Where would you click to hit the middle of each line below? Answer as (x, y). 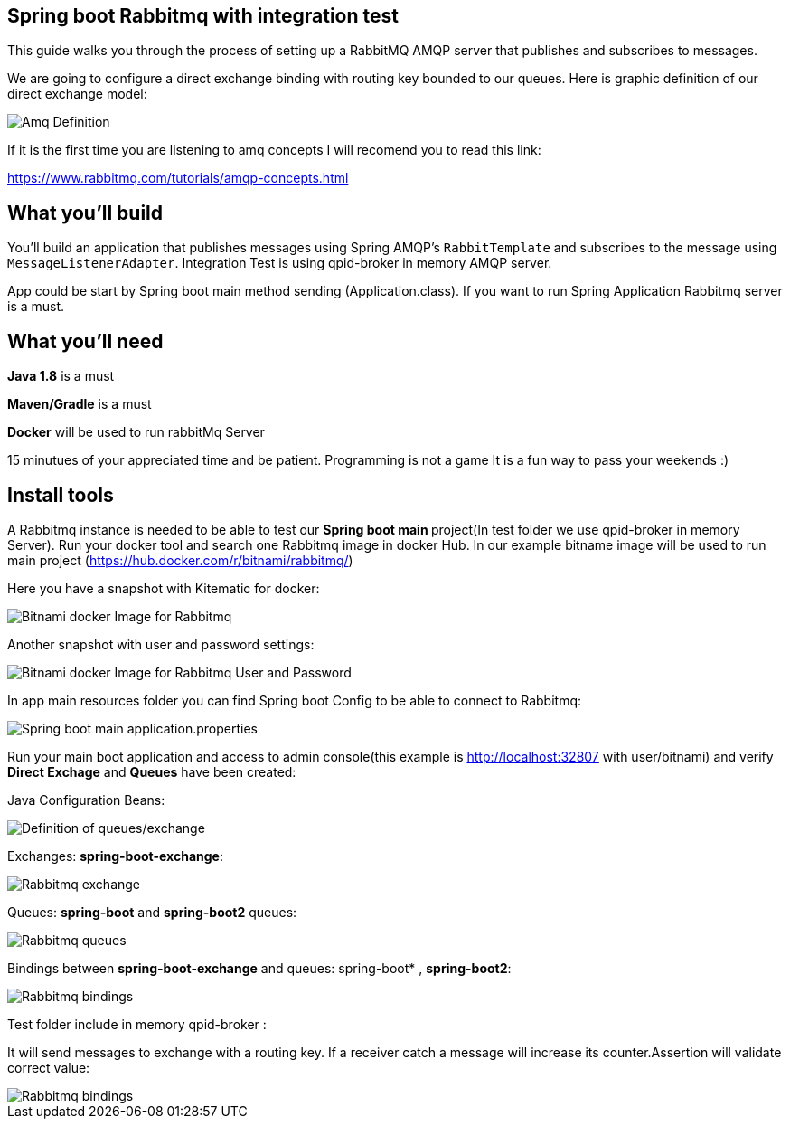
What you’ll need (85, 341)
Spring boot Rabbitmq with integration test (203, 16)
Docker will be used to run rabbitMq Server (136, 432)
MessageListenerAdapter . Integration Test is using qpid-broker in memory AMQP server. (280, 263)
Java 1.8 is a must (61, 376)
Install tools (61, 495)
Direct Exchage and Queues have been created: (152, 771)
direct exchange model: (77, 94)
